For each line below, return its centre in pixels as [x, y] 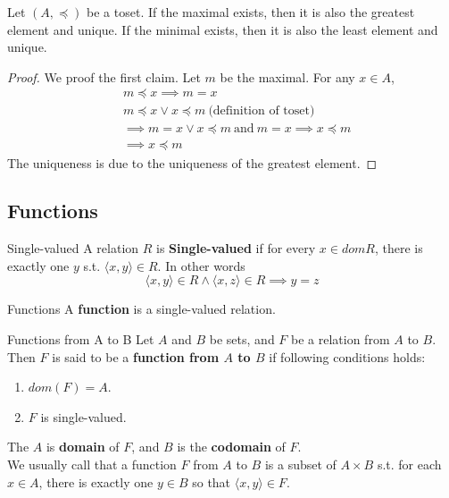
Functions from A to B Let [81, 339]
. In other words [201, 265]
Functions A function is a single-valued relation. [141, 309]
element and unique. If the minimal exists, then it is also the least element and [223, 29]
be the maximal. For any [287, 76]
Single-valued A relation [73, 248]
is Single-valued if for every [236, 248]
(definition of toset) [262, 111]
